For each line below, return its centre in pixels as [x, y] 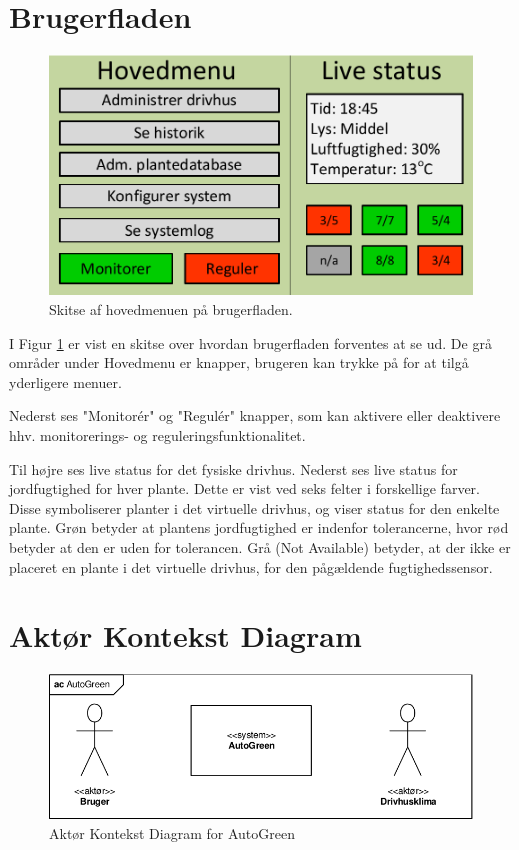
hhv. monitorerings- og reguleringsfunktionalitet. [157, 434]
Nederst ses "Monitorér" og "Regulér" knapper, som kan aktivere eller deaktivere [255, 415]
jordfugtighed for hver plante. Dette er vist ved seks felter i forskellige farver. [244, 488]
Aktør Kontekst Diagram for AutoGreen [172, 833]
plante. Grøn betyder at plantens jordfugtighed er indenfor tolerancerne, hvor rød [259, 527]
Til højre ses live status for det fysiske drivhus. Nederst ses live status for [233, 468]
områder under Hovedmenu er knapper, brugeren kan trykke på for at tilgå [239, 362]
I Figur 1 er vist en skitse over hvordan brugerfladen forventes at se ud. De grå [250, 342]
